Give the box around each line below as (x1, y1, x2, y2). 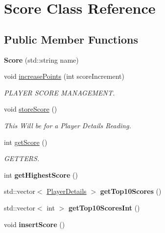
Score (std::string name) (4, 54, 79, 65)
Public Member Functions (4, 31, 138, 47)
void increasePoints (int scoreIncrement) (4, 71, 124, 81)
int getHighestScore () (4, 169, 78, 180)
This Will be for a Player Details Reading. (4, 120, 131, 130)
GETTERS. (4, 153, 40, 163)
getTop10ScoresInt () (68, 202, 140, 212)
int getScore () (4, 137, 47, 147)
